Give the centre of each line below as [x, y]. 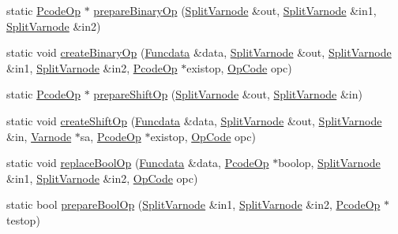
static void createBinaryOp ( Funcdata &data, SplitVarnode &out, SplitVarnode [199, 52]
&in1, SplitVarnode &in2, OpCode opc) [102, 178]
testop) [23, 219]
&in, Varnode [39, 136]
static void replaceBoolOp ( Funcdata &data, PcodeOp [138, 163]
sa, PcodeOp [111, 136]
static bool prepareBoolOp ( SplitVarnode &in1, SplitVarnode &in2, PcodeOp [193, 204]
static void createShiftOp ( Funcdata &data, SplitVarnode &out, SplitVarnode [194, 120]
